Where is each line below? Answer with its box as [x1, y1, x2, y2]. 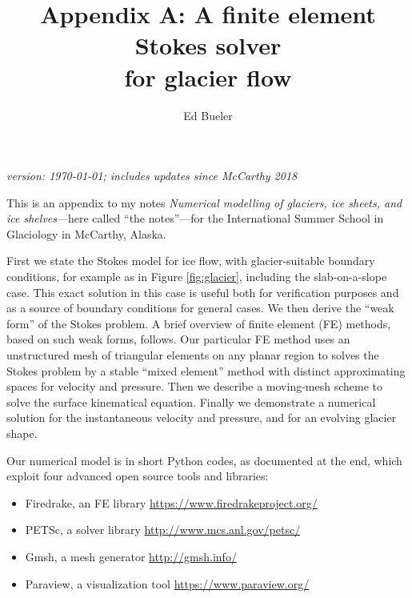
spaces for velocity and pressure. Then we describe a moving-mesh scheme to [6, 378, 382, 395]
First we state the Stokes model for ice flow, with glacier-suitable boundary [6, 252, 375, 269]
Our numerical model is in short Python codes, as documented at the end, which [6, 452, 402, 468]
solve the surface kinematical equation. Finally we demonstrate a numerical [6, 393, 376, 410]
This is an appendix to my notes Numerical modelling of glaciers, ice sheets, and [6, 194, 402, 211]
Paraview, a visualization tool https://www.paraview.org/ [25, 575, 310, 592]
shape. [6, 425, 38, 441]
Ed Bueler [183, 106, 233, 123]
